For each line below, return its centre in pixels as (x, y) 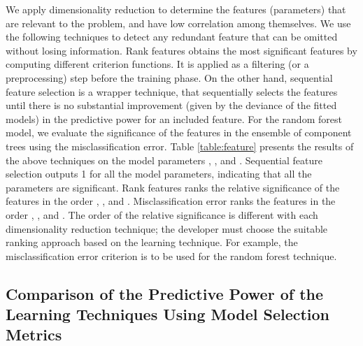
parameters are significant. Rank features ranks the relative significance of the (173, 187)
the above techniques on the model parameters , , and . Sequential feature (164, 160)
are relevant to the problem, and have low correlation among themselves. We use (178, 23)
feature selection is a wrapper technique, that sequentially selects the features (172, 91)
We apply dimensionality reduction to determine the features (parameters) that (176, 9)
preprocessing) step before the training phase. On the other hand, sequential (169, 77)
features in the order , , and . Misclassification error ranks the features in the (171, 201)
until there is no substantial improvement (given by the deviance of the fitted (171, 105)
